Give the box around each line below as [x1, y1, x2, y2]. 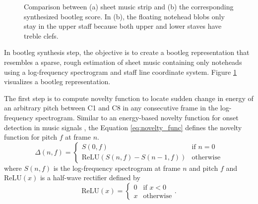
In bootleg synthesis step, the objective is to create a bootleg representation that [4, 47, 250, 57]
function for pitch [4, 132, 58, 142]
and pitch [189, 162, 218, 173]
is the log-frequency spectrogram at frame [53, 162, 181, 173]
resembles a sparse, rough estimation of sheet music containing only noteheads [4, 56, 242, 67]
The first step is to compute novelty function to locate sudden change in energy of [4, 93, 254, 103]
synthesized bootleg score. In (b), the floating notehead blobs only [24, 11, 225, 21]
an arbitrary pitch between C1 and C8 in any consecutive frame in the [4, 102, 218, 113]
